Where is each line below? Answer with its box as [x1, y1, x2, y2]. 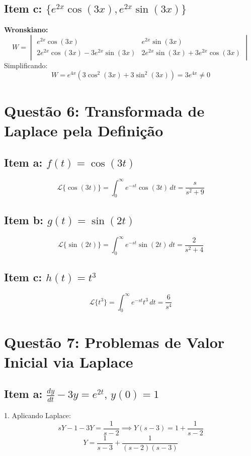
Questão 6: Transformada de [4, 100, 205, 121]
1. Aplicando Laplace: [4, 410, 71, 421]
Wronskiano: [4, 24, 48, 35]
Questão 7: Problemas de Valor [4, 331, 225, 352]
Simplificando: [4, 60, 48, 70]
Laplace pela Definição [4, 120, 163, 140]
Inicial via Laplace [4, 351, 133, 372]
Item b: [4, 212, 43, 227]
